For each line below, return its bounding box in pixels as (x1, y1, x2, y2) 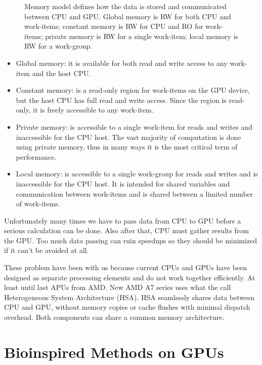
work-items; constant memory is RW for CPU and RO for (24, 21, 203, 31)
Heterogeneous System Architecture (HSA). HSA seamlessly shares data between (4, 291, 255, 302)
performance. (16, 151, 57, 162)
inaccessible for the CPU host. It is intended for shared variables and (16, 178, 230, 189)
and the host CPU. (32, 67, 91, 78)
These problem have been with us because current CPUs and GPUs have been (4, 262, 247, 273)
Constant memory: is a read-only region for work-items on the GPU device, (16, 85, 250, 95)
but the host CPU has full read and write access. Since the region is (16, 94, 227, 105)
